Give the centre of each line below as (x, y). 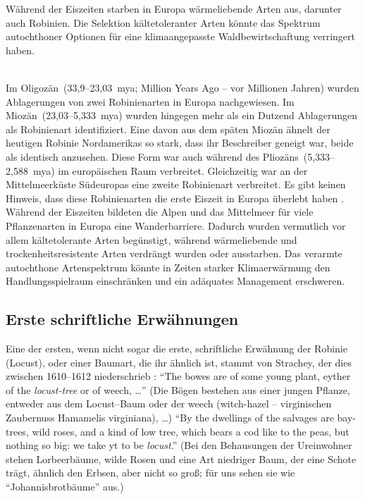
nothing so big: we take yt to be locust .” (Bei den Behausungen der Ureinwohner (179, 445)
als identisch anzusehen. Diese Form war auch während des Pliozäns (152, 156)
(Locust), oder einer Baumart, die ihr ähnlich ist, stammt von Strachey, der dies (179, 362)
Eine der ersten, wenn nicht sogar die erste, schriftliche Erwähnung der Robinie (177, 349)
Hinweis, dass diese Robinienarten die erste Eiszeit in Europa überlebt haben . (175, 198)
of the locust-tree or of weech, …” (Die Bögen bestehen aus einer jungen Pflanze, (178, 389)
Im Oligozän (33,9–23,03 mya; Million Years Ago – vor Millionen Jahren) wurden (182, 87)
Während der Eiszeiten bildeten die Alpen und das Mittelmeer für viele (160, 212)
